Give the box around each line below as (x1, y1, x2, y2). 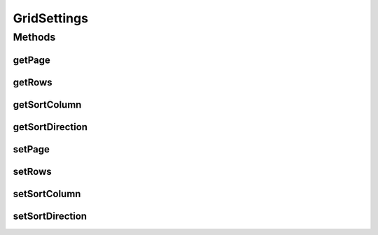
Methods (13, 31, 56, 43)
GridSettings (13, 10, 89, 26)
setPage (13, 143, 50, 155)
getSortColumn (13, 99, 82, 111)
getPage (13, 54, 50, 66)
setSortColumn (13, 187, 81, 199)
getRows (13, 76, 52, 88)
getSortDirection (13, 121, 87, 133)
